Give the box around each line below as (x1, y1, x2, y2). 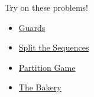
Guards (18, 21, 46, 33)
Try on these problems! (5, 1, 89, 13)
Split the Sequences (18, 41, 89, 54)
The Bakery (18, 81, 61, 93)
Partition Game (18, 61, 76, 73)
